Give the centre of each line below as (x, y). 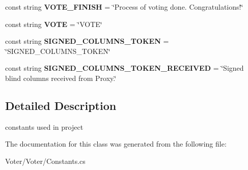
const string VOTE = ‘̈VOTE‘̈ (54, 24)
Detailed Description (61, 105)
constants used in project (44, 126)
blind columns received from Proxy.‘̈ (61, 78)
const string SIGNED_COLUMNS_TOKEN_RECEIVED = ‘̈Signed (125, 68)
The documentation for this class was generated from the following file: (116, 144)
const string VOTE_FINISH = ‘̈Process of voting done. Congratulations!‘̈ (124, 7)
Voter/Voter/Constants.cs (45, 161)
